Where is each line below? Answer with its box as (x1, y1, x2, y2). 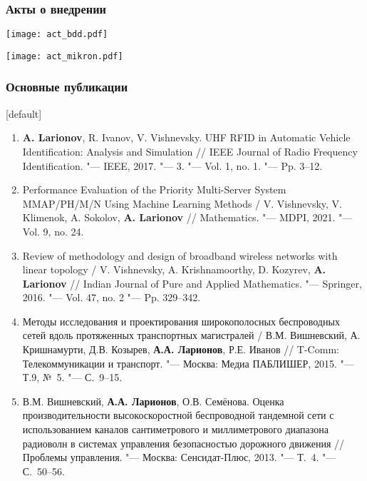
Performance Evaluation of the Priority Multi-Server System (22, 182, 286, 197)
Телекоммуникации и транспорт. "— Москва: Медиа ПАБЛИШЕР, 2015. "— (22, 355, 354, 370)
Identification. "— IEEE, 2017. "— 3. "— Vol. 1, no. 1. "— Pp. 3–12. (22, 158, 323, 173)
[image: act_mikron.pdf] (6, 51, 123, 61)
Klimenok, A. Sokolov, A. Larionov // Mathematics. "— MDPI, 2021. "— (22, 210, 353, 225)
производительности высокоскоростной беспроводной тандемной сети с (22, 407, 334, 422)
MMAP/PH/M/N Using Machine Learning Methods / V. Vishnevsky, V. (22, 196, 342, 211)
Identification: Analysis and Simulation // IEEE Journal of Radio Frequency (22, 143, 358, 158)
